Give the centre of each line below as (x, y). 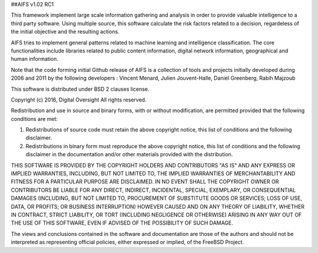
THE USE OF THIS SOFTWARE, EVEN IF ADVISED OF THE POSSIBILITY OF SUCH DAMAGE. (122, 223)
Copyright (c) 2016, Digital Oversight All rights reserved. (79, 100)
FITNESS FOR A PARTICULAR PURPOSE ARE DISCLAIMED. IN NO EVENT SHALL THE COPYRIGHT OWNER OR (145, 182)
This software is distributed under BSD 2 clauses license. (80, 89)
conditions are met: (34, 119)
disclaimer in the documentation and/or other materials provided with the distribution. (129, 155)
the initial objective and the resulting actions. (65, 32)
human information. (35, 59)
